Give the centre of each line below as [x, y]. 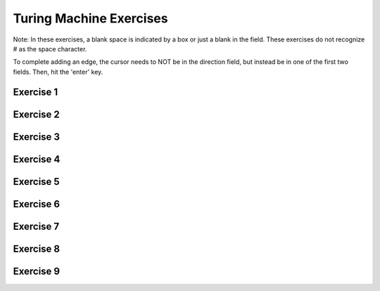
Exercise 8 [37, 248]
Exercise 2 [36, 114]
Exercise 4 [37, 159]
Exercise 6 [36, 204]
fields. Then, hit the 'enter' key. [58, 72]
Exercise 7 [36, 226]
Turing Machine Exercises [90, 18]
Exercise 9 [36, 271]
